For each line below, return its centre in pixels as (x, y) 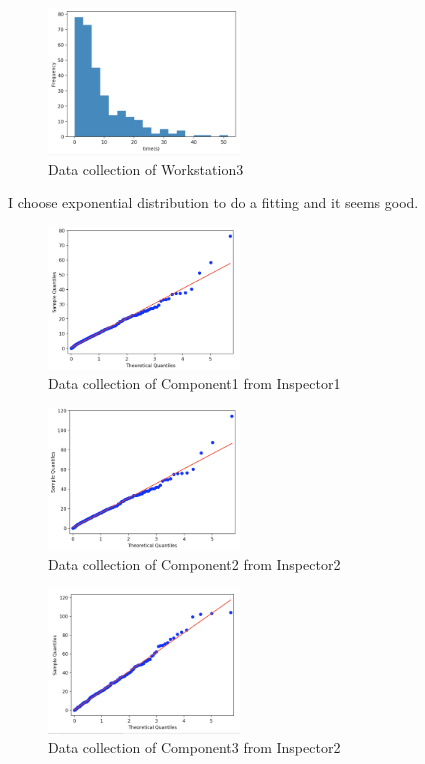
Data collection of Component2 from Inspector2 (194, 564)
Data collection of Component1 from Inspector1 (194, 383)
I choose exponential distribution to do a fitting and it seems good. (213, 202)
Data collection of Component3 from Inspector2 (194, 747)
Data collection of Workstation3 (146, 168)
